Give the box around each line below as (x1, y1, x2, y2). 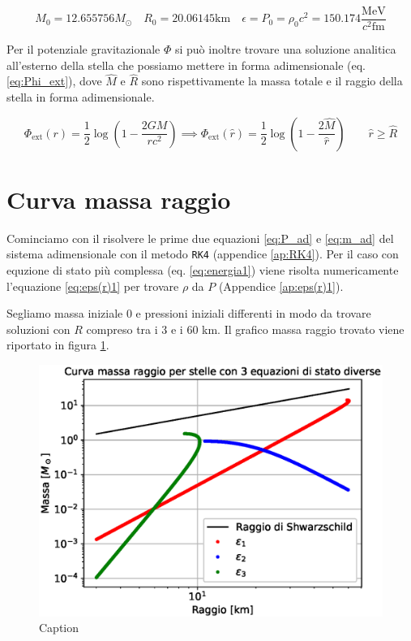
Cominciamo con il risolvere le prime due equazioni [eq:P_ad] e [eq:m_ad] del (6, 229, 394, 246)
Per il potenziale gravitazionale (6, 41, 161, 58)
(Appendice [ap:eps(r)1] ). (218, 277, 344, 294)
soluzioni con (6, 320, 71, 337)
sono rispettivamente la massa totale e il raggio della (141, 72, 403, 89)
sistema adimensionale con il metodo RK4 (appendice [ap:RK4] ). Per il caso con (6, 245, 399, 262)
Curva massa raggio (6, 182, 231, 215)
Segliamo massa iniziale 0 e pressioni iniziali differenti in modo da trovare (6, 305, 371, 322)
